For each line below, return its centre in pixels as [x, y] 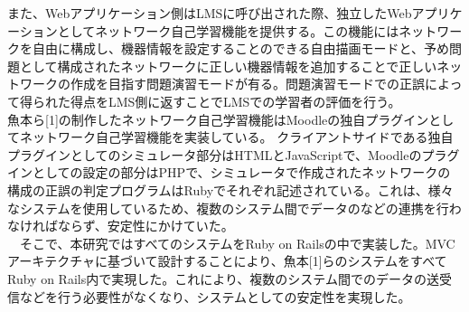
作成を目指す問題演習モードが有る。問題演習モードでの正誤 [247, 84]
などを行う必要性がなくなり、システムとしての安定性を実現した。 [215, 296]
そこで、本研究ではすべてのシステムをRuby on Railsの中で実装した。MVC [237, 243]
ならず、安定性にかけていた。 [145, 226]
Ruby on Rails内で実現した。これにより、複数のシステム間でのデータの [217, 278]
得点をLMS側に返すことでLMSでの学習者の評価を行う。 [235, 101]
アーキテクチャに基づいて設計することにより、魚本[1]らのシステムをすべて [227, 261]
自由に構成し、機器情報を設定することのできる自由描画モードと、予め [241, 48]
